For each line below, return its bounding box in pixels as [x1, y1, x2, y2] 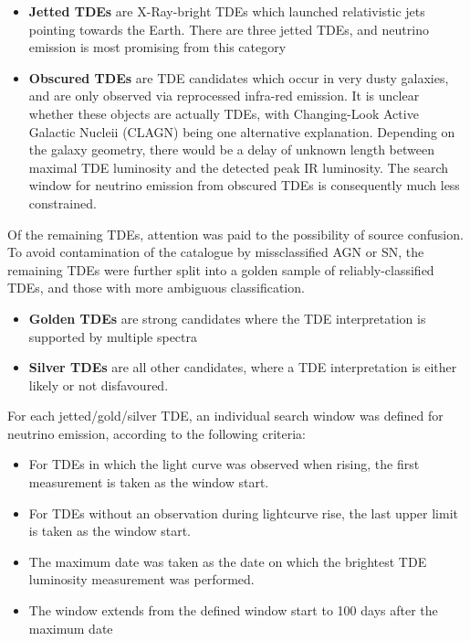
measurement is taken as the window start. [28, 473, 269, 492]
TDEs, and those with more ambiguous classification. [7, 278, 305, 297]
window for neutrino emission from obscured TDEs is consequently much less [28, 176, 460, 195]
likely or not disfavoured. [28, 375, 169, 394]
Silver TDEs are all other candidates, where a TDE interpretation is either [28, 358, 457, 377]
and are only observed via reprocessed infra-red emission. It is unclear [28, 86, 420, 105]
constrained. [28, 193, 97, 212]
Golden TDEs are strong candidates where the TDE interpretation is [28, 308, 426, 327]
